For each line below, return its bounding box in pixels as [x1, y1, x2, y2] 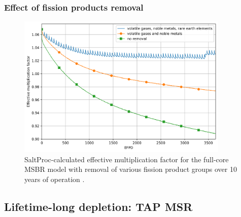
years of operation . [24, 173, 85, 184]
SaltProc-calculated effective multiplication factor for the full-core [24, 154, 229, 164]
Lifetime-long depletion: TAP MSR [4, 198, 193, 214]
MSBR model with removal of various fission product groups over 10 [24, 164, 237, 174]
